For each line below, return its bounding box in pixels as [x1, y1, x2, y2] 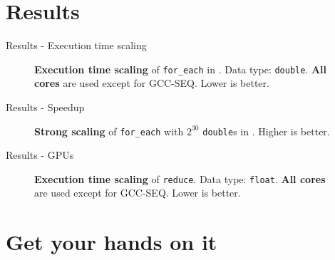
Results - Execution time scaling [6, 38, 147, 53]
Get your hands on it [6, 227, 217, 256]
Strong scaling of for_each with [34, 123, 184, 138]
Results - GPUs [6, 147, 74, 162]
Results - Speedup [6, 99, 85, 114]
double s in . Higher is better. [202, 123, 330, 138]
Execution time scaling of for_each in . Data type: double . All [34, 61, 327, 76]
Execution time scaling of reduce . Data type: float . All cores [34, 171, 326, 186]
